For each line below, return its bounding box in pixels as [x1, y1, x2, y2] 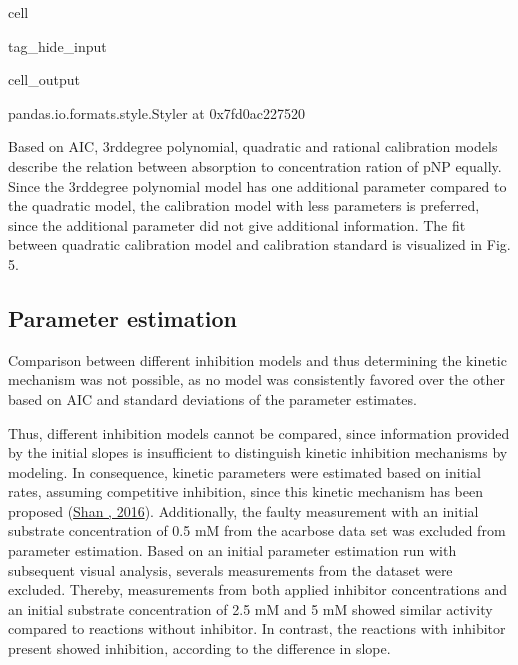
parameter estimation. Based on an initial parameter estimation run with [8, 540, 457, 561]
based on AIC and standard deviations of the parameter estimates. [8, 388, 417, 409]
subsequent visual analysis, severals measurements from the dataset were [8, 559, 453, 580]
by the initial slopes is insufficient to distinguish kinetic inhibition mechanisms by [8, 442, 508, 463]
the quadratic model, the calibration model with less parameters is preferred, [8, 195, 480, 216]
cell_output [8, 69, 80, 90]
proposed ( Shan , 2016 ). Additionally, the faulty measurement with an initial [8, 500, 479, 521]
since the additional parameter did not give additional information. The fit [8, 214, 466, 235]
